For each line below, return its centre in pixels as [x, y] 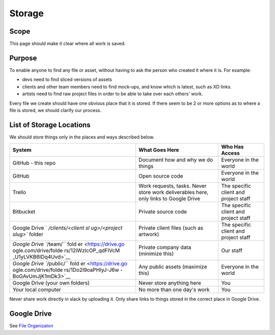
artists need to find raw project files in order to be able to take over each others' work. [113, 94]
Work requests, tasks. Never [172, 186]
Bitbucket [24, 212]
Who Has [232, 147]
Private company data [165, 247]
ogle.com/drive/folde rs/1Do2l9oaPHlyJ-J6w [66, 270]
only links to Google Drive [169, 199]
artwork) [149, 234]
